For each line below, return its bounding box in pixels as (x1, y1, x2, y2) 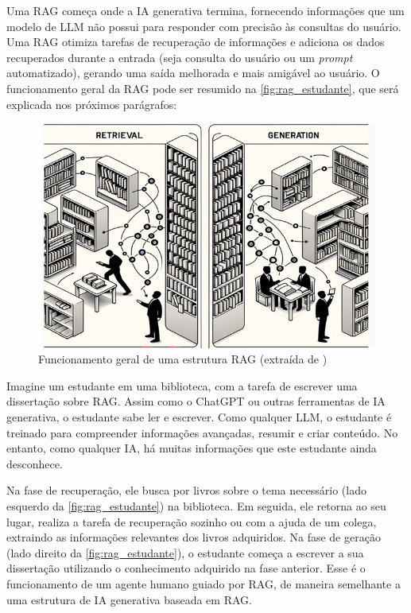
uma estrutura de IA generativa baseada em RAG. (6, 591, 252, 607)
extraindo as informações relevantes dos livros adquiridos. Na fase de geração (6, 529, 381, 545)
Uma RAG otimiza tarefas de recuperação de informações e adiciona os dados (6, 33, 385, 50)
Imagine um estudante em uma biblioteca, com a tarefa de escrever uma (6, 377, 358, 394)
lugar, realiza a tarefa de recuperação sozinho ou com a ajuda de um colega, (6, 513, 377, 530)
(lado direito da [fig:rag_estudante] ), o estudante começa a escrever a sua (6, 544, 364, 561)
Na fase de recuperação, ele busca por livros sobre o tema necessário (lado (6, 482, 366, 499)
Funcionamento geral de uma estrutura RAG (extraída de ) (38, 351, 328, 367)
